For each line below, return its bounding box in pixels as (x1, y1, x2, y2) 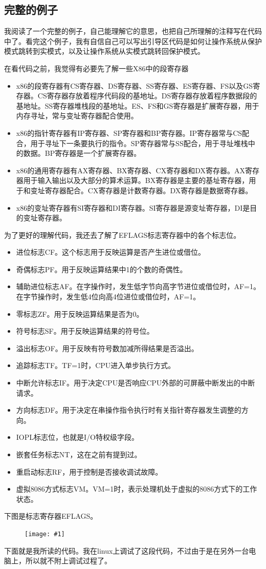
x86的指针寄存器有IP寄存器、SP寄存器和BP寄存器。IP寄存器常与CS (16, 127, 242, 138)
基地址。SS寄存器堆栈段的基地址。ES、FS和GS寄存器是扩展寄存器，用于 (16, 100, 259, 111)
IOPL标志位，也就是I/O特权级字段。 (16, 432, 139, 442)
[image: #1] (25, 530, 65, 538)
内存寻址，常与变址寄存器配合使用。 (16, 110, 138, 121)
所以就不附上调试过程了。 (25, 555, 112, 566)
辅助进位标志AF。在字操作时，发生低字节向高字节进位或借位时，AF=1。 (16, 281, 260, 292)
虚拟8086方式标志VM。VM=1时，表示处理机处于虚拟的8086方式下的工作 (16, 483, 257, 494)
